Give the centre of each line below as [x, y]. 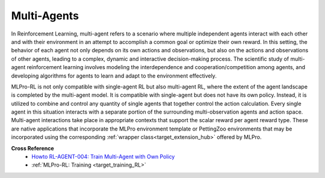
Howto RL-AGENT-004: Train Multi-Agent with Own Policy [103, 157]
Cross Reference [32, 148]
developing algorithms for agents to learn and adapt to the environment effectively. [114, 76]
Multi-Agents [45, 16]
